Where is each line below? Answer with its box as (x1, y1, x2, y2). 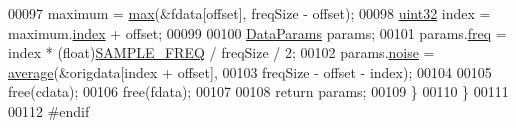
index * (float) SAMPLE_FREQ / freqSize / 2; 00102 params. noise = (8, 42, 435, 63)
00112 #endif (8, 100, 90, 121)
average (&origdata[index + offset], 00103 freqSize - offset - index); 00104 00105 (8, 61, 492, 82)
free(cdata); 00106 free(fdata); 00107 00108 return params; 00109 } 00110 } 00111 (8, 81, 509, 102)
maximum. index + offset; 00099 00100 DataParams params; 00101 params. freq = (8, 22, 507, 43)
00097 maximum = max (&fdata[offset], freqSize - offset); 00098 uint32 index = (8, 3, 491, 23)
